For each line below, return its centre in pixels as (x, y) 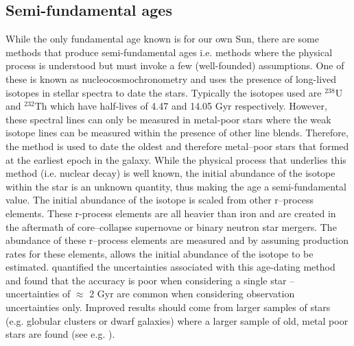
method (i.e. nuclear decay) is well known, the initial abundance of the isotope (170, 173)
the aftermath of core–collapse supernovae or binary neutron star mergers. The (171, 226)
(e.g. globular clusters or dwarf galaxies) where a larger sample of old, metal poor (177, 320)
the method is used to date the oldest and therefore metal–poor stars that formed (177, 146)
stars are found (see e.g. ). (60, 334)
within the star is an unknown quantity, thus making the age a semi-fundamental (176, 186)
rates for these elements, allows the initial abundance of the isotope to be (160, 253)
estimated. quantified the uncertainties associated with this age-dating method (170, 267)
